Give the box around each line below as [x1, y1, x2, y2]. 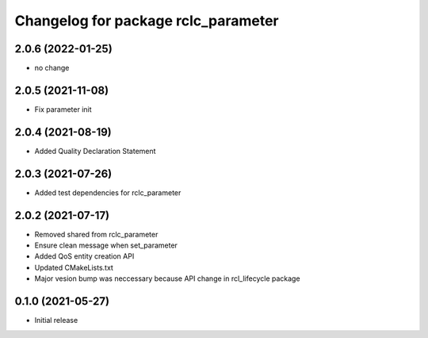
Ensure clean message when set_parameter [34, 240, 178, 250]
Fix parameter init [34, 104, 92, 114]
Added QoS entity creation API [34, 252, 135, 261]
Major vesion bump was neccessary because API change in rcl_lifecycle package [34, 274, 300, 283]
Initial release [34, 316, 78, 325]
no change [34, 63, 70, 73]
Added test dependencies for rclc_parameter [34, 187, 182, 198]
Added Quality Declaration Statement [34, 146, 156, 156]
